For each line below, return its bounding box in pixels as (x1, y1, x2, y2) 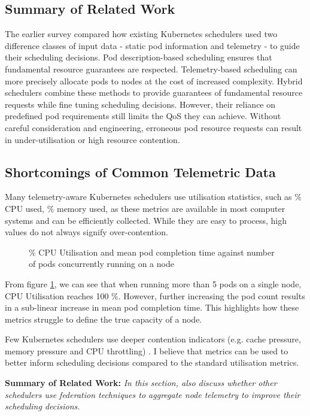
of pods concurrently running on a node (29, 257, 174, 270)
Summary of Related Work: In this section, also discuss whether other (5, 376, 277, 389)
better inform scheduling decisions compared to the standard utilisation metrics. (5, 356, 299, 369)
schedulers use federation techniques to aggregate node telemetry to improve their (5, 388, 300, 400)
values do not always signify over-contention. (5, 226, 168, 238)
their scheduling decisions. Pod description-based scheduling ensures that (5, 51, 272, 63)
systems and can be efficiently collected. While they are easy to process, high (5, 214, 287, 226)
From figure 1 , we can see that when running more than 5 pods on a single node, (5, 277, 302, 290)
